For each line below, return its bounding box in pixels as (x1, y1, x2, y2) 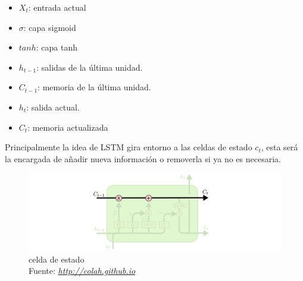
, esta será (261, 141, 298, 153)
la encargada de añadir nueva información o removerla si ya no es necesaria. (5, 152, 281, 165)
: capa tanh (36, 41, 77, 53)
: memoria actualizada (27, 121, 108, 133)
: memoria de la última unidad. (38, 81, 151, 93)
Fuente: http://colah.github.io (29, 264, 136, 277)
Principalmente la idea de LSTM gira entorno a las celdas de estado (5, 141, 252, 153)
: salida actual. (26, 100, 80, 113)
